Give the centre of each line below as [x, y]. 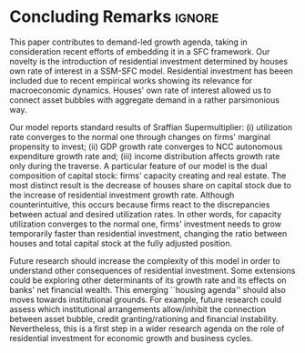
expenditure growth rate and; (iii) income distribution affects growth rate [145, 156]
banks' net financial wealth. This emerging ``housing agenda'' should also [148, 289]
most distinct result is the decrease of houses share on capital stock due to [150, 185]
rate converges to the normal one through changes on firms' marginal [140, 136]
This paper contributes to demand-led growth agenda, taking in [128, 42]
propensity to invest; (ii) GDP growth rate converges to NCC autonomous [146, 146]
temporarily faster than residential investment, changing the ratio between [148, 233]
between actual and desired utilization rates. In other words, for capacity [146, 214]
